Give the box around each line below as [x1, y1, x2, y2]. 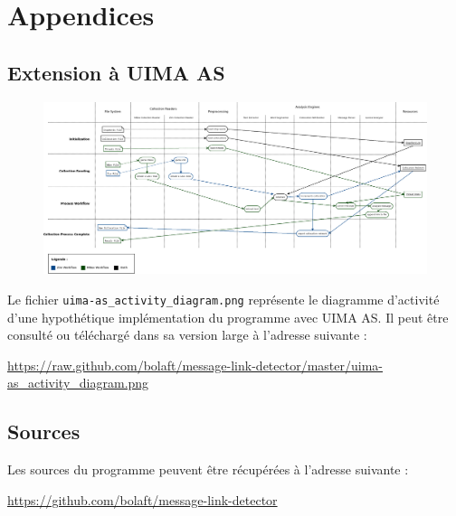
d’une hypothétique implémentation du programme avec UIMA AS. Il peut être [7, 307, 449, 326]
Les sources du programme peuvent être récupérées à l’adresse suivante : [7, 460, 409, 479]
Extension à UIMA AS [7, 58, 225, 86]
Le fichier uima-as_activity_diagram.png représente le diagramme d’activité [7, 290, 440, 309]
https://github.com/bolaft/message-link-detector [7, 490, 278, 509]
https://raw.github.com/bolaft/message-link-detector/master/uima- [7, 355, 383, 374]
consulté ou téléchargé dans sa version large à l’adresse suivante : [7, 325, 367, 344]
